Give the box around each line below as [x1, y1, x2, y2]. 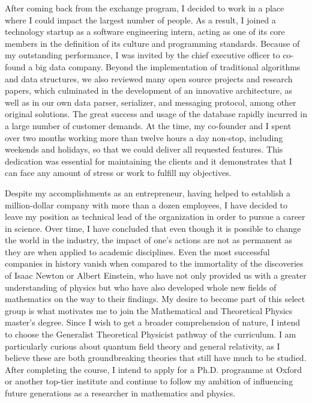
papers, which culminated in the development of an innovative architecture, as [5, 84, 292, 97]
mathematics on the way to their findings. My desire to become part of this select [5, 292, 305, 305]
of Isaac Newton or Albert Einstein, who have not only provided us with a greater [5, 269, 307, 282]
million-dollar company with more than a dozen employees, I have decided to [5, 198, 288, 211]
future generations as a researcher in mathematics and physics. [5, 387, 236, 399]
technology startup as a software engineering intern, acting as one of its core [5, 25, 285, 38]
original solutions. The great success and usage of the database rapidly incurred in [5, 108, 307, 120]
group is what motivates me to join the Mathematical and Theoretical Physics [5, 304, 293, 317]
